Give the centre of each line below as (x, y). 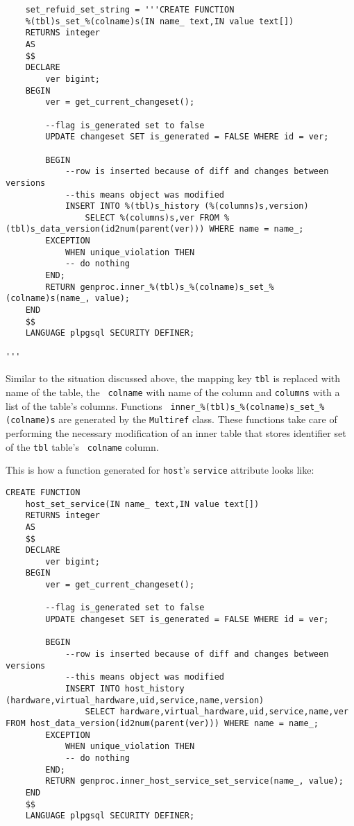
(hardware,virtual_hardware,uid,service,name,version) (135, 700)
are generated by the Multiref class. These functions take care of (198, 419)
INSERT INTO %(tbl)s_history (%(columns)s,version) (187, 206)
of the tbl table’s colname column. (82, 446)
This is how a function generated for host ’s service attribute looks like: (160, 470)
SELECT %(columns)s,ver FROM (152, 217)
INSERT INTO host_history (125, 689)
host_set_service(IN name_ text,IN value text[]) (142, 504)
